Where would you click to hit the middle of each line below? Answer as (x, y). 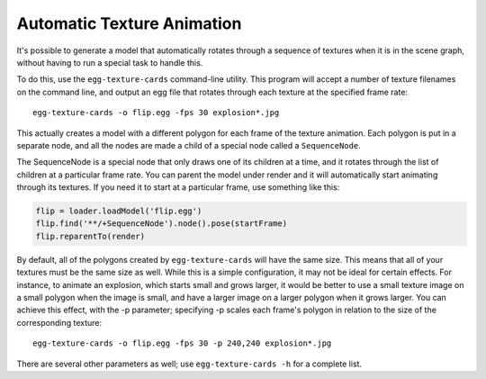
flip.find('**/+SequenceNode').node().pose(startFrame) (162, 224)
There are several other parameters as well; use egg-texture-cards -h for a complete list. (189, 364)
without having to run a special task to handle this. (110, 62)
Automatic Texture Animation (129, 23)
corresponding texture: (59, 322)
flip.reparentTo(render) (90, 236)
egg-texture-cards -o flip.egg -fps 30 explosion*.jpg (156, 113)
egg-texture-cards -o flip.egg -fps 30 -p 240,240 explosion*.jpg (182, 343)
